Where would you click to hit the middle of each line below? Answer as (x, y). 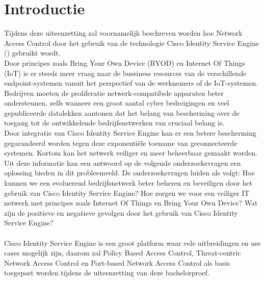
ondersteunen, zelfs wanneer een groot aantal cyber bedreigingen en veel (117, 103)
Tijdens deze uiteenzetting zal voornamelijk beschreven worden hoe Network (123, 33)
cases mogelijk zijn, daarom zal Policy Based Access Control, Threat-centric (123, 253)
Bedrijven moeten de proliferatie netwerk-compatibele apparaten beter (114, 93)
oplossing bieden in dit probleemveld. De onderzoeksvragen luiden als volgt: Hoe (129, 173)
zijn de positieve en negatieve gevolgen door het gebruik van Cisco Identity (121, 212)
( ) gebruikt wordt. (32, 53)
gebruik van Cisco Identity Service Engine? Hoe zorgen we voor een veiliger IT (127, 193)
